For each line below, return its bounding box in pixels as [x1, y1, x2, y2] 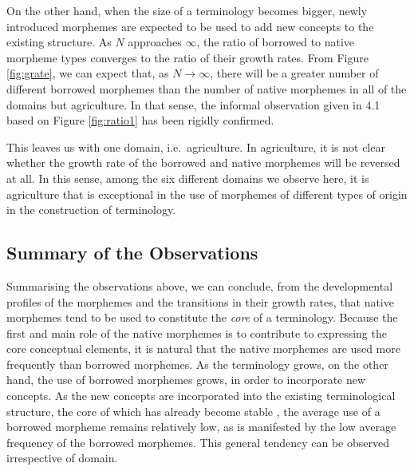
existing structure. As [6, 34, 112, 50]
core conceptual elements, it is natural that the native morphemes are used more [6, 340, 400, 357]
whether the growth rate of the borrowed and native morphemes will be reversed [6, 154, 400, 171]
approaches [128, 34, 182, 50]
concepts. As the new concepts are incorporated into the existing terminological [6, 387, 396, 404]
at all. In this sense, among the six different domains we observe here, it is [6, 169, 369, 186]
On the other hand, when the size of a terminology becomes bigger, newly [6, 2, 368, 18]
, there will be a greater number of [210, 65, 379, 81]
